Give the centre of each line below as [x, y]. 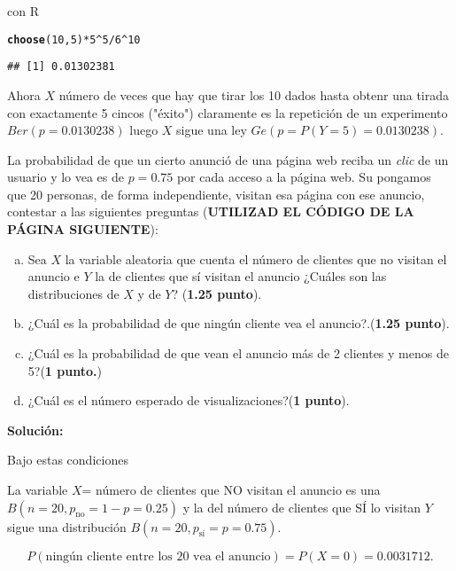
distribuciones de [73, 293]
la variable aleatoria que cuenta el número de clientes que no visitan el [256, 258]
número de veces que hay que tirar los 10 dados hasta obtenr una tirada [254, 94]
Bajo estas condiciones [68, 460]
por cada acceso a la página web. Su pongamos [304, 177]
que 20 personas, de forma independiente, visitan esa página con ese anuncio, [216, 194]
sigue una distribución [67, 526]
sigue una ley [212, 130]
